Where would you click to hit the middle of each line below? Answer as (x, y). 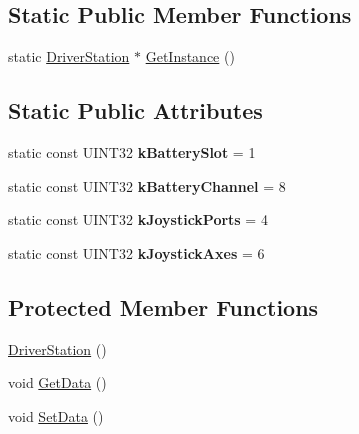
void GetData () (57, 382)
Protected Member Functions (163, 306)
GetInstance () (190, 56)
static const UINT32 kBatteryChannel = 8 (147, 185)
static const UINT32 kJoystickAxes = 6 (136, 252)
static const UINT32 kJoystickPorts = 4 (138, 219)
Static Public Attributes (135, 110)
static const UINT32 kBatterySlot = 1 (132, 152)
